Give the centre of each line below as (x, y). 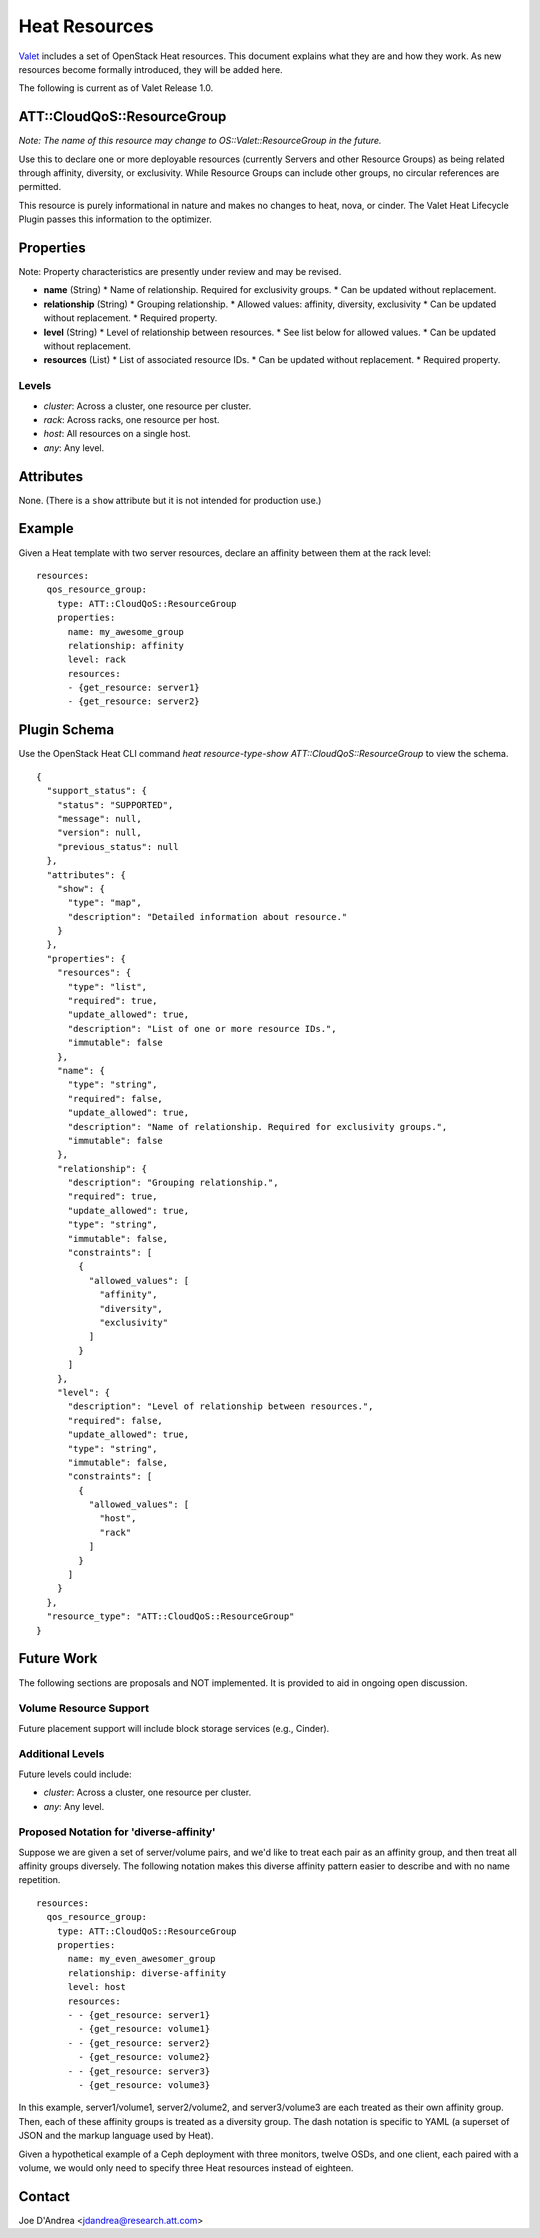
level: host (97, 1987)
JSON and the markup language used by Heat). (116, 2136)
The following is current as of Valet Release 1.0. (116, 88)
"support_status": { (97, 791)
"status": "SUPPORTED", (115, 804)
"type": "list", (107, 986)
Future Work (58, 1658)
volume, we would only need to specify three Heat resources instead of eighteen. (186, 2167)
